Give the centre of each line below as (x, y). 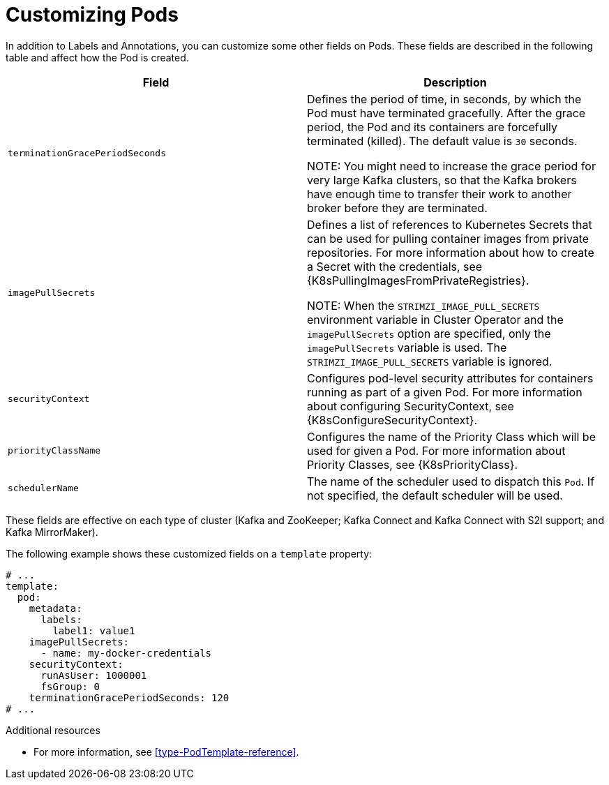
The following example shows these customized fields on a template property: (189, 553)
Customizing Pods (92, 15)
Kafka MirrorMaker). (52, 532)
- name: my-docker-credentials (126, 653)
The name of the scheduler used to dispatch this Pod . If (451, 481)
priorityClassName (54, 451)
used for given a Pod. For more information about (436, 450)
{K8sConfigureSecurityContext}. (392, 420)
